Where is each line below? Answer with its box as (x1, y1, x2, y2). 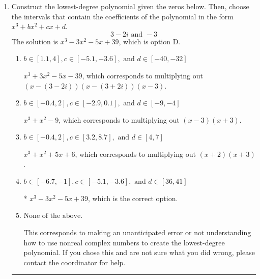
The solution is (11, 36, 58, 46)
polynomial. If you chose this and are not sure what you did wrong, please (23, 247, 255, 258)
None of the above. (23, 212, 83, 220)
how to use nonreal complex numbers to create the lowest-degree (23, 237, 225, 247)
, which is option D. (119, 36, 181, 46)
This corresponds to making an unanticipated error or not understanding (23, 227, 251, 237)
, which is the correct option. (88, 192, 178, 203)
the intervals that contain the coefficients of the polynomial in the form (11, 11, 234, 21)
